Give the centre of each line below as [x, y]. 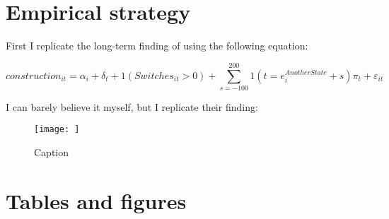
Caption [52, 152]
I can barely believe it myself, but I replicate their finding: [132, 106]
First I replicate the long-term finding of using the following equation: [157, 46]
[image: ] [57, 130]
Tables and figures [96, 200]
